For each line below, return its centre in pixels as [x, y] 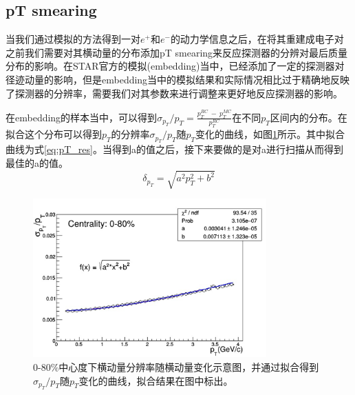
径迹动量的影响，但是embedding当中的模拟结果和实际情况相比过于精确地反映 [178, 79]
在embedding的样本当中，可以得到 [82, 117]
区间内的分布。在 [309, 117]
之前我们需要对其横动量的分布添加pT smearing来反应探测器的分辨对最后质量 [177, 52]
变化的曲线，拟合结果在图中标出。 [156, 380]
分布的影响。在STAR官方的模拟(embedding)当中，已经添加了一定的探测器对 [175, 66]
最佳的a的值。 [37, 163]
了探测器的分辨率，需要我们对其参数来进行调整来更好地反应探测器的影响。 [174, 93]
